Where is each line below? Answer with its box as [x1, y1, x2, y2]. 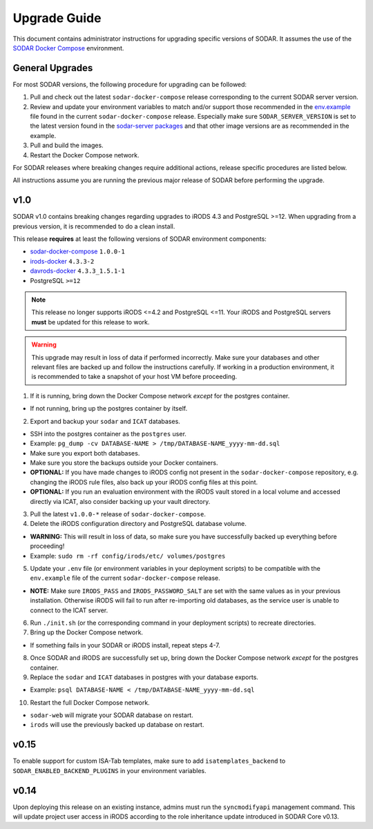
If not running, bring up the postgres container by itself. [30, 404, 188, 413]
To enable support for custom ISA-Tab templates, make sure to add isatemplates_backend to [12, 757, 286, 765]
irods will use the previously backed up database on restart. [30, 721, 204, 729]
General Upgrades [12, 62, 93, 74]
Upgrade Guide [12, 10, 102, 26]
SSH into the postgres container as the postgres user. [30, 429, 186, 438]
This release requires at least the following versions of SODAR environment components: [12, 235, 267, 243]
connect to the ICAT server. [30, 606, 108, 614]
